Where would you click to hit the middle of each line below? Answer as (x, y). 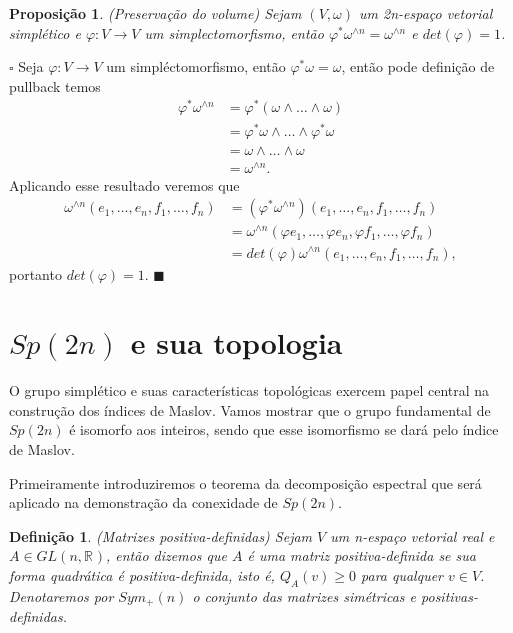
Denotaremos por (61, 595)
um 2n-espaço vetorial (426, 13)
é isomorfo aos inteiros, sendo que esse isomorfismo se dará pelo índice (284, 429)
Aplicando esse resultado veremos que (124, 184)
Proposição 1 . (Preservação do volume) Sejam (155, 13)
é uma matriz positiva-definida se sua (361, 555)
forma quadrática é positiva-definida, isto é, (142, 575)
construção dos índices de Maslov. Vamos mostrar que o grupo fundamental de (250, 409)
